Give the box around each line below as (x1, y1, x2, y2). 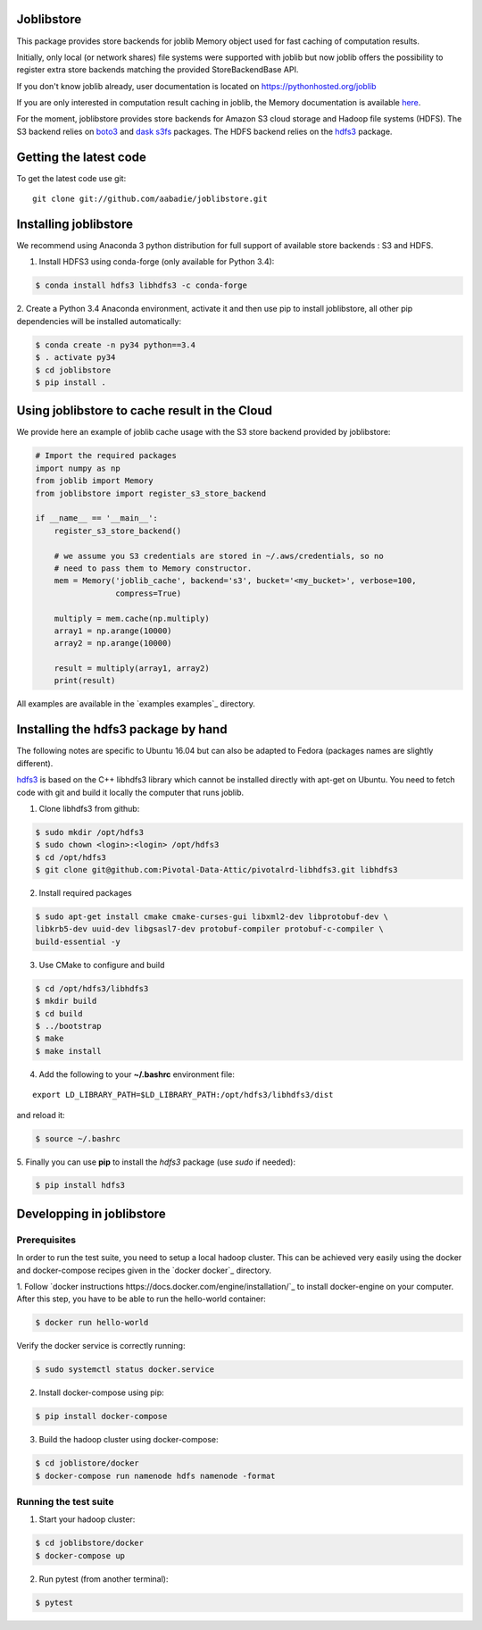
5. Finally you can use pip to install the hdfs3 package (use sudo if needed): (16, 1157, 296, 1167)
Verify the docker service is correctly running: (16, 1341, 186, 1351)
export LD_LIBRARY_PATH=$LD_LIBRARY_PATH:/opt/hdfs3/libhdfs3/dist (32, 1090, 334, 1100)
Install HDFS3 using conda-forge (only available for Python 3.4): (38, 256, 275, 267)
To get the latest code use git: (16, 172, 127, 183)
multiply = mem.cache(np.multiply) (54, 613, 210, 623)
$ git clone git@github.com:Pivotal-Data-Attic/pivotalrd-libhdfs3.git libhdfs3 (35, 865, 398, 875)
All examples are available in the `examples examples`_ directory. (16, 698, 256, 709)
